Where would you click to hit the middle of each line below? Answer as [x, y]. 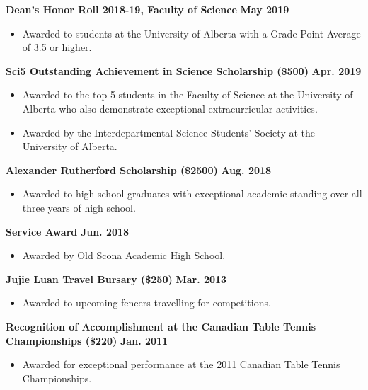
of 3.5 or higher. [57, 47]
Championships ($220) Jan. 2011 [87, 340]
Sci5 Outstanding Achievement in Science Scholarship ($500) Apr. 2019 [184, 70]
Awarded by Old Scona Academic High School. [124, 255]
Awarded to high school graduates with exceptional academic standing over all [192, 194]
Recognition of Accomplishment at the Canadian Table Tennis [161, 326]
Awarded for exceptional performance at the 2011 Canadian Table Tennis [181, 364]
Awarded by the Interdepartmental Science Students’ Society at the [168, 132]
